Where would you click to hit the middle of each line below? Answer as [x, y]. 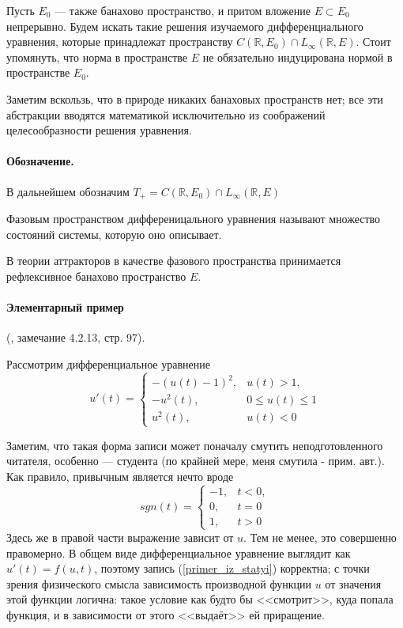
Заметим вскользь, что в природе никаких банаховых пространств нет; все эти [195, 98]
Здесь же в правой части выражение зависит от [120, 537]
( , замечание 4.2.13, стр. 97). [76, 337]
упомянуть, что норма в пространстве [97, 57]
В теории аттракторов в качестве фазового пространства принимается [174, 261]
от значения [353, 583]
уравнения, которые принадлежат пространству [120, 42]
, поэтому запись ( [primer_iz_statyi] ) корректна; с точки [232, 568]
